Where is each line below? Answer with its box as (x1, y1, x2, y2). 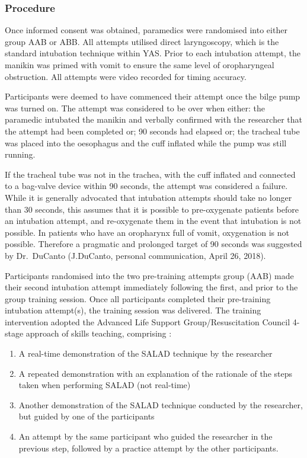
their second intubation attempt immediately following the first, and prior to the (5, 281, 298, 293)
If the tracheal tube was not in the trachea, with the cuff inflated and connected (5, 168, 296, 180)
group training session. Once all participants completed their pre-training (5, 292, 271, 305)
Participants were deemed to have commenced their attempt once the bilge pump (5, 90, 300, 103)
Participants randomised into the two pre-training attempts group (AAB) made (5, 269, 294, 281)
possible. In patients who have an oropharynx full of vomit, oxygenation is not (5, 226, 289, 238)
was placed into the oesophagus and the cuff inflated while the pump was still (5, 136, 287, 149)
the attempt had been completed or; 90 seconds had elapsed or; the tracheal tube (5, 124, 300, 137)
